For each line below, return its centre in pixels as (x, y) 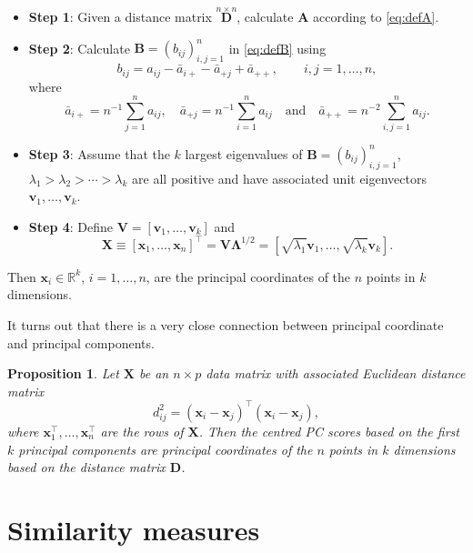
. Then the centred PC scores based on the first (329, 431)
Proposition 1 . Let (63, 373)
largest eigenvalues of (244, 153)
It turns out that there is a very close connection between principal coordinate (226, 325)
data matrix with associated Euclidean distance (336, 373)
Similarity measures (134, 529)
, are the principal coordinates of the (248, 276)
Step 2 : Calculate (79, 48)
